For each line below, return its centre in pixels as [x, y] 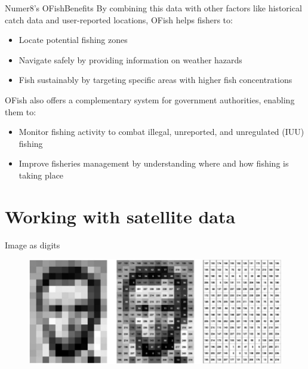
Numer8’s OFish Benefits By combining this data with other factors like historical [153, 8]
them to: [21, 111]
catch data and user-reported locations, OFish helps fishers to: [119, 19]
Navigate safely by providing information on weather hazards [130, 59]
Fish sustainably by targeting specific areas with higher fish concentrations [155, 80]
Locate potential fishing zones [73, 40]
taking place [41, 175]
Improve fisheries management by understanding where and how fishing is [154, 163]
